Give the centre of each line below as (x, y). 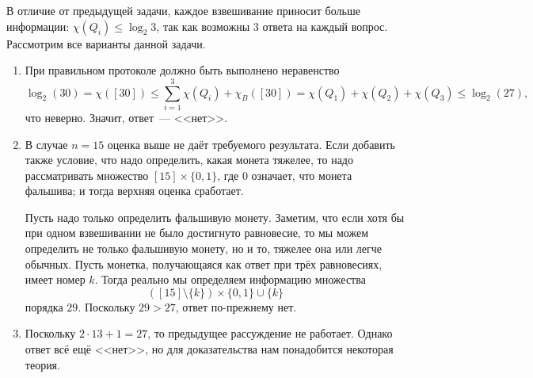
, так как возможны (203, 26)
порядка (44, 306)
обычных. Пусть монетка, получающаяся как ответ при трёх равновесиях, (204, 263)
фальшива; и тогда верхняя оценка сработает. (134, 191)
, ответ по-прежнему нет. (236, 306)
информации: (38, 26)
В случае (46, 144)
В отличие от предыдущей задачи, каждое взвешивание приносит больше (183, 10)
